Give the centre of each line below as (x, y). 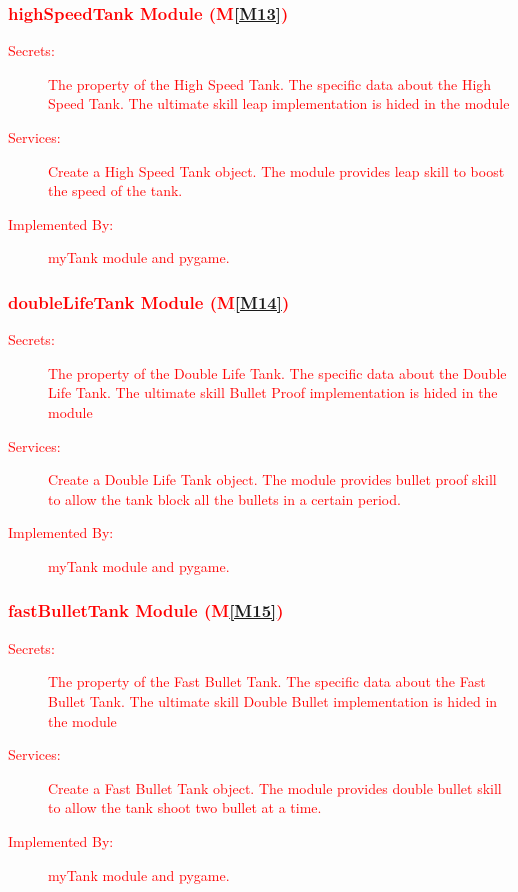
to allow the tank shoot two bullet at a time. (185, 807)
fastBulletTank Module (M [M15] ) (146, 610)
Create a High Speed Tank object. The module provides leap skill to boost (276, 170)
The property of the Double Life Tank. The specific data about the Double (277, 372)
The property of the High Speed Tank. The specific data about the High (270, 83)
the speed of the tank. (115, 190)
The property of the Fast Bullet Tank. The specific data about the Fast (267, 681)
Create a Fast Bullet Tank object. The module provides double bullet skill (275, 787)
